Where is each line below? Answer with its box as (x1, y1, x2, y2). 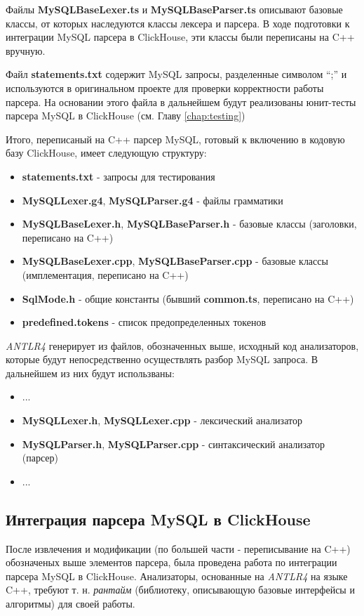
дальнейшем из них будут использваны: (6, 365, 175, 380)
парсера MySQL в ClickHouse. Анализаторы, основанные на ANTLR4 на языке (6, 568, 348, 583)
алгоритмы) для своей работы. (6, 596, 135, 611)
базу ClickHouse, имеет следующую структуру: (6, 145, 207, 160)
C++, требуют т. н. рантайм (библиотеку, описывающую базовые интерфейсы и (6, 582, 355, 597)
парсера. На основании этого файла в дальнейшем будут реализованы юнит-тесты (6, 94, 356, 109)
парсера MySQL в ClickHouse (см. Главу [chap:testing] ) (6, 108, 245, 123)
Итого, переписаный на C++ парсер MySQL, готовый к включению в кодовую (6, 131, 345, 146)
